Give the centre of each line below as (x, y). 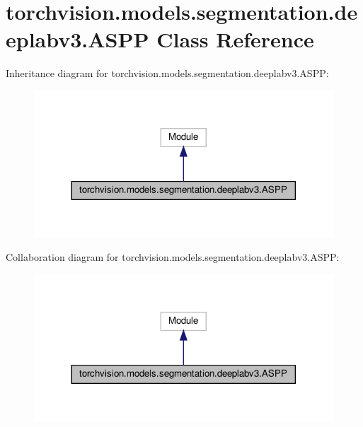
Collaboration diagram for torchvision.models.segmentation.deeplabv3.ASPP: (173, 257)
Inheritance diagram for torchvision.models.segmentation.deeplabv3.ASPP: (167, 73)
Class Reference (235, 39)
